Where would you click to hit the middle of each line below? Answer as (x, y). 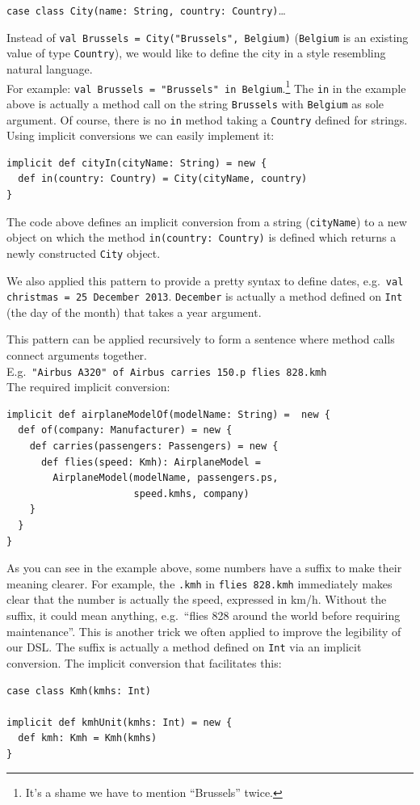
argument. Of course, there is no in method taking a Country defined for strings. (207, 119)
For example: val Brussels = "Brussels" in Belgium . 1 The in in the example (206, 86)
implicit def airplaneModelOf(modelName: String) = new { (168, 414)
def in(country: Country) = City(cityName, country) (163, 179)
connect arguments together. (77, 355)
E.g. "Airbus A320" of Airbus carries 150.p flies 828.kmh (167, 371)
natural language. (50, 68)
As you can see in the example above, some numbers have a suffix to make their (204, 568)
